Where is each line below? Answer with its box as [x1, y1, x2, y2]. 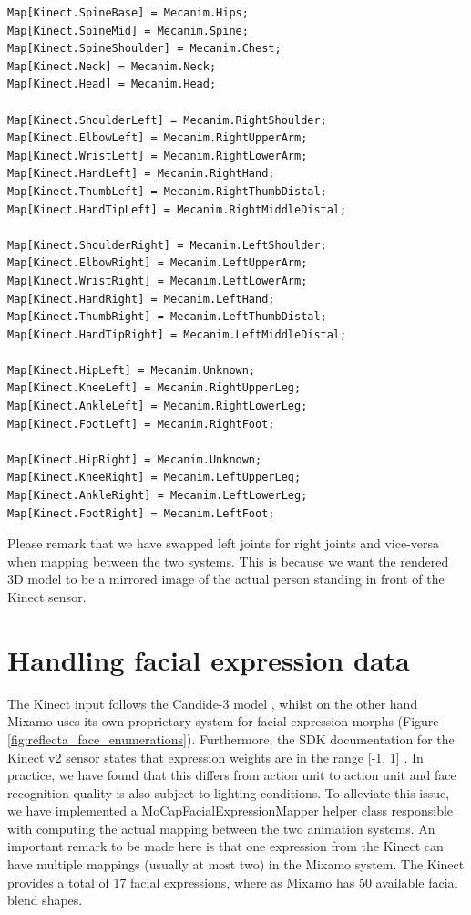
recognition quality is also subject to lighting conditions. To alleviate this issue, [7, 783, 450, 802]
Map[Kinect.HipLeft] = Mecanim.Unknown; [7, 363, 256, 377]
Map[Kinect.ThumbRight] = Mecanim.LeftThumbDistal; [7, 310, 327, 324]
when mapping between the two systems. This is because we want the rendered [7, 551, 449, 570]
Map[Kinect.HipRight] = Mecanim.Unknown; [7, 452, 262, 466]
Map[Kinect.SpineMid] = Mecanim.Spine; [7, 24, 249, 37]
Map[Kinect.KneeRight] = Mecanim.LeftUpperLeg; [7, 471, 302, 484]
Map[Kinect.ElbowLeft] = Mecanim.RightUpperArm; [7, 131, 308, 145]
